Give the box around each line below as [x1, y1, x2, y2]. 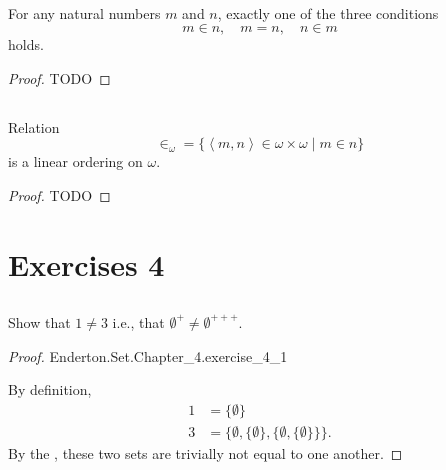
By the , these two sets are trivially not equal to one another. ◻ [8, 442, 403, 463]
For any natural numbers [8, 3, 161, 24]
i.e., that [112, 312, 165, 333]
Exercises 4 [8, 243, 165, 284]
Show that [8, 312, 71, 333]
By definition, [8, 379, 92, 400]
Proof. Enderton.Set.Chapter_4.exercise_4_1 [8, 345, 288, 366]
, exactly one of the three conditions [217, 3, 439, 24]
